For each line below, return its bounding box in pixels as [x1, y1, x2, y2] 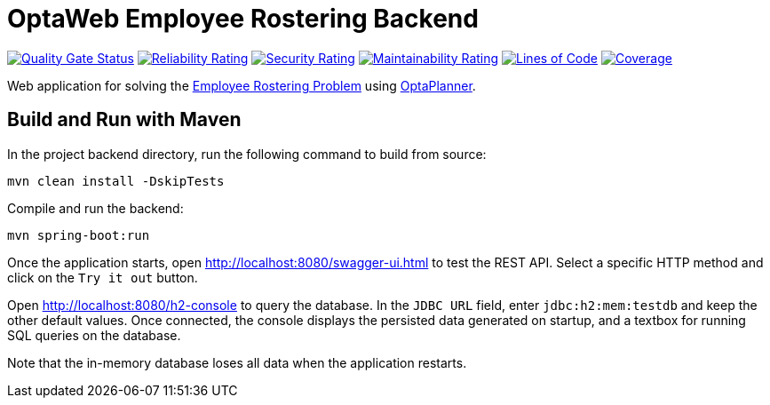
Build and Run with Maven [7, 108, 242, 131]
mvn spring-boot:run [7, 227, 150, 242]
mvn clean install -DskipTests [7, 173, 225, 188]
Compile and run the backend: [7, 200, 184, 216]
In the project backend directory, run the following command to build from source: [7, 146, 487, 162]
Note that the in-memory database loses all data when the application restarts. [7, 354, 467, 370]
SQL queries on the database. [7, 327, 181, 343]
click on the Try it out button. [7, 269, 198, 285]
